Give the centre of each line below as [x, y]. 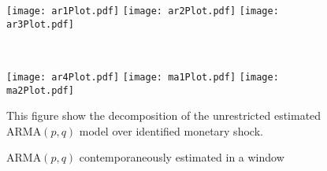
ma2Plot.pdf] [40, 90]
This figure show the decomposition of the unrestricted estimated [164, 115]
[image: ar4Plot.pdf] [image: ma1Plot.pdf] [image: [143, 77]
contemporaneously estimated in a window [182, 157]
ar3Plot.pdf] [40, 24]
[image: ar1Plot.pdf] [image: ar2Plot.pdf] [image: [143, 11]
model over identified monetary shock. [171, 130]
